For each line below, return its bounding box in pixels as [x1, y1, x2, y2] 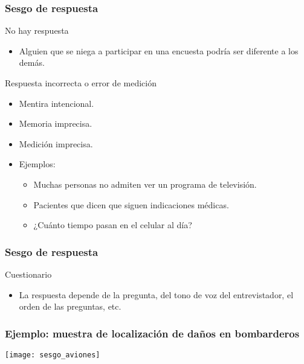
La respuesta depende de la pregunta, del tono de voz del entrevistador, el [19, 288, 294, 301]
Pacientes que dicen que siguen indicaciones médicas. [33, 198, 229, 211]
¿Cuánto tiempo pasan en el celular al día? [33, 219, 192, 231]
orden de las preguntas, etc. [19, 300, 121, 313]
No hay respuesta [5, 24, 69, 37]
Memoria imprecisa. [19, 117, 92, 130]
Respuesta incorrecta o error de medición [5, 77, 157, 89]
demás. [19, 56, 45, 69]
